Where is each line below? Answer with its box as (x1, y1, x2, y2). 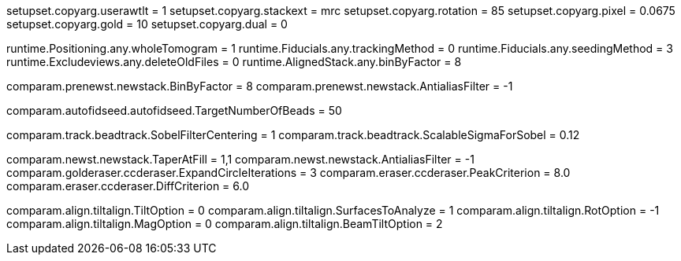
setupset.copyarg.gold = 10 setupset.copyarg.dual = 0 (6, 17, 288, 31)
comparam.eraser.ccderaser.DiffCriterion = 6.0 (6, 179, 250, 193)
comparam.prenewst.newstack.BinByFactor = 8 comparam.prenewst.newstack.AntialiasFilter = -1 (6, 79, 513, 93)
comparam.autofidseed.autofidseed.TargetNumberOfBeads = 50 (6, 104, 342, 117)
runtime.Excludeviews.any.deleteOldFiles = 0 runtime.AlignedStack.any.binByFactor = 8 (6, 55, 462, 68)
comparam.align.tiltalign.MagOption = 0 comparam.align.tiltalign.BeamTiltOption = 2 (6, 217, 443, 230)
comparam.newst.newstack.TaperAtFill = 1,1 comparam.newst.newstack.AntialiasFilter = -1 (6, 153, 474, 166)
